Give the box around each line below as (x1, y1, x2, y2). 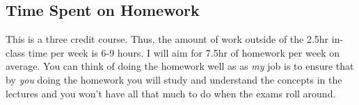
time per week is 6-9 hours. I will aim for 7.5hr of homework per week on (28, 45, 340, 59)
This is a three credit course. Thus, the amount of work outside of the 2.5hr (6, 32, 329, 46)
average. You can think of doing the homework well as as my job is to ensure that (6, 59, 354, 73)
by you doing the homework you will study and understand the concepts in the (6, 72, 342, 86)
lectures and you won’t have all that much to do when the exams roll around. (6, 86, 336, 100)
